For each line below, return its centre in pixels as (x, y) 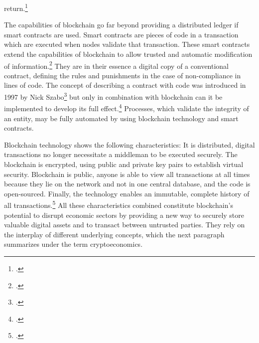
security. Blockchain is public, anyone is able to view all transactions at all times (127, 174)
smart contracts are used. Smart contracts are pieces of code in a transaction (121, 34)
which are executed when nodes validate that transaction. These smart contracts (127, 44)
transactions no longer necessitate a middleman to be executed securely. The (121, 154)
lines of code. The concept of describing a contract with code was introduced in (125, 85)
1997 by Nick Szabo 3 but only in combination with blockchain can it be (113, 96)
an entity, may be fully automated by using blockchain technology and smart (121, 118)
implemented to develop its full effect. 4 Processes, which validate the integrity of (127, 107)
